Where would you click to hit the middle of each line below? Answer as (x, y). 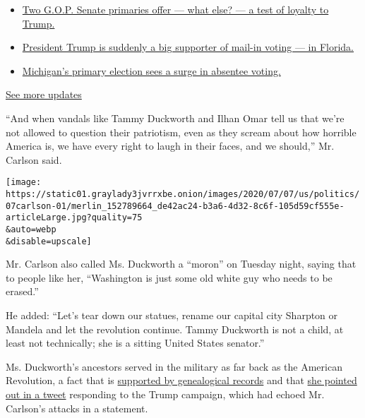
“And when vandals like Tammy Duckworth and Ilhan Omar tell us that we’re (175, 118)
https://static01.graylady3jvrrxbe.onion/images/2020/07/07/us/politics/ (183, 194)
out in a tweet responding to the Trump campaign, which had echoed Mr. (165, 394)
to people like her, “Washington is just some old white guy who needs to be (169, 277)
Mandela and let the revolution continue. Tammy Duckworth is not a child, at (175, 329)
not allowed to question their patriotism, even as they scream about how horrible (181, 132)
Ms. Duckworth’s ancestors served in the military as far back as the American (174, 366)
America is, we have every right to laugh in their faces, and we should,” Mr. (170, 146)
